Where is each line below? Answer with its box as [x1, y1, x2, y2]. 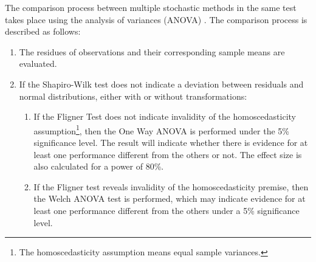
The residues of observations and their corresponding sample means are [19, 45, 285, 58]
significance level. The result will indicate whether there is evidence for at [33, 136, 308, 148]
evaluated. [19, 57, 57, 70]
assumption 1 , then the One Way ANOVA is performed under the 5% [33, 122, 289, 137]
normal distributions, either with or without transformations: [19, 89, 247, 102]
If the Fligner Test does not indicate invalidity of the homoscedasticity [33, 110, 297, 123]
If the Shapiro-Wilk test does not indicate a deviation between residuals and [19, 77, 304, 90]
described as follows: [5, 25, 81, 38]
